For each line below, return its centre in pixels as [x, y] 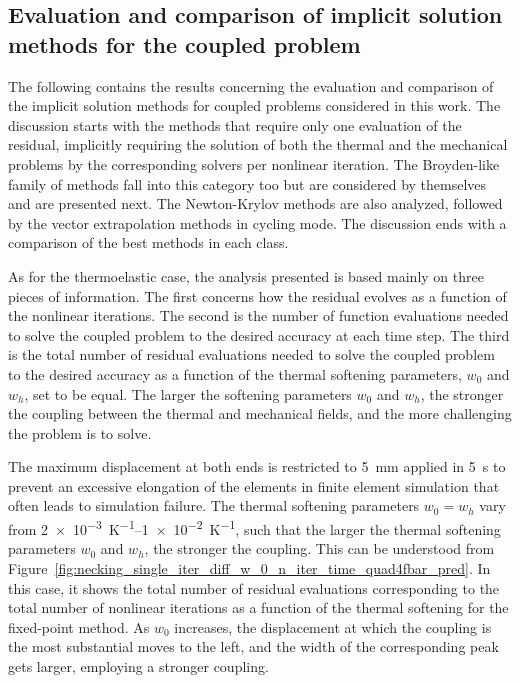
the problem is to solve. [80, 432]
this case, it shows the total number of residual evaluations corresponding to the [254, 587]
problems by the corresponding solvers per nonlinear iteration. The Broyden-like [254, 163]
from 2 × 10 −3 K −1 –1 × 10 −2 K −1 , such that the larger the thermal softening [254, 527]
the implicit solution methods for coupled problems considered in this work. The [254, 105]
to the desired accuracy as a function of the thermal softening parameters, [235, 373]
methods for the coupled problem [184, 43]
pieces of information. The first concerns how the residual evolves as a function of [257, 295]
